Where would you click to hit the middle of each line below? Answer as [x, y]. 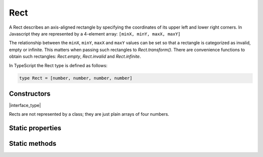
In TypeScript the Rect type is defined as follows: [58, 65]
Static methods [33, 144]
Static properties [35, 128]
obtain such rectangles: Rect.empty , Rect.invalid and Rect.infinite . [75, 56]
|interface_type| [25, 105]
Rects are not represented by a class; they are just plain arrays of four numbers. [89, 114]
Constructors [30, 94]
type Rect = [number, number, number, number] [76, 78]
